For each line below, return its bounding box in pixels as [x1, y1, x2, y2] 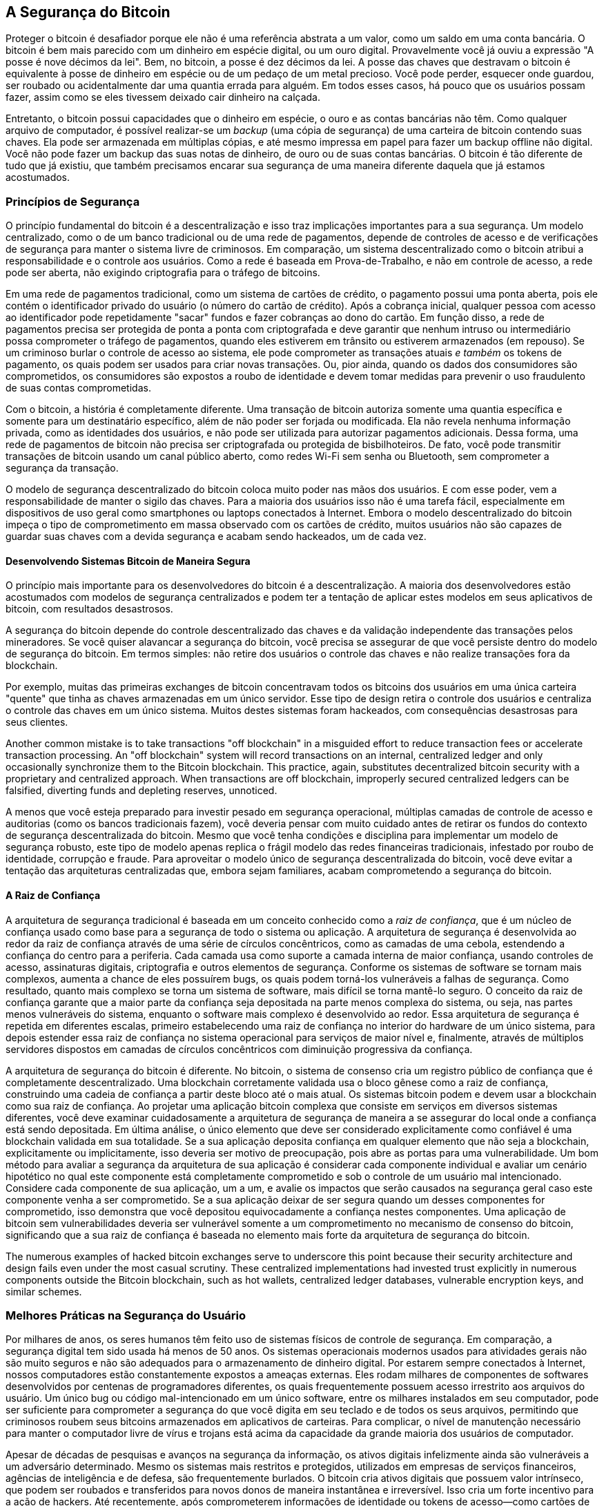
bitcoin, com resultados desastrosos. [6, 603, 173, 615]
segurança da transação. [6, 462, 119, 474]
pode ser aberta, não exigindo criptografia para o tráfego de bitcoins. [6, 267, 320, 279]
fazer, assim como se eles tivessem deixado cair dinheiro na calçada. [6, 91, 320, 104]
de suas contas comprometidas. [6, 382, 151, 394]
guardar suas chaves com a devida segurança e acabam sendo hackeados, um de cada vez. [6, 530, 427, 543]
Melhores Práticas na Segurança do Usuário [6, 1308, 246, 1322]
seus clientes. [6, 716, 68, 728]
